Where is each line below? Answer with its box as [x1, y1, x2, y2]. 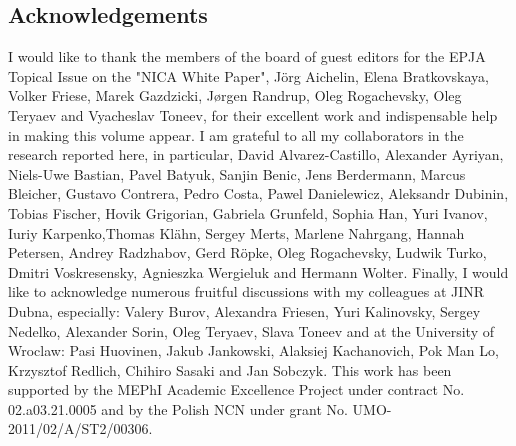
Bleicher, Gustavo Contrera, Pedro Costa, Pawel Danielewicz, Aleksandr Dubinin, [8, 183, 509, 204]
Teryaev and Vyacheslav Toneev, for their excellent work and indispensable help [8, 104, 498, 125]
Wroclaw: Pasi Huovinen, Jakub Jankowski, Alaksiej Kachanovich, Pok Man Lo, [8, 340, 499, 361]
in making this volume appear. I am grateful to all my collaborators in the [8, 124, 464, 145]
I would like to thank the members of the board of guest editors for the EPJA [8, 46, 486, 67]
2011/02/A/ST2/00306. [8, 418, 153, 439]
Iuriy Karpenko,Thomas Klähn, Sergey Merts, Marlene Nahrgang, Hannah [8, 222, 465, 243]
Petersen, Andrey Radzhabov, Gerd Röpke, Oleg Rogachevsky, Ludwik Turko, [8, 242, 487, 263]
